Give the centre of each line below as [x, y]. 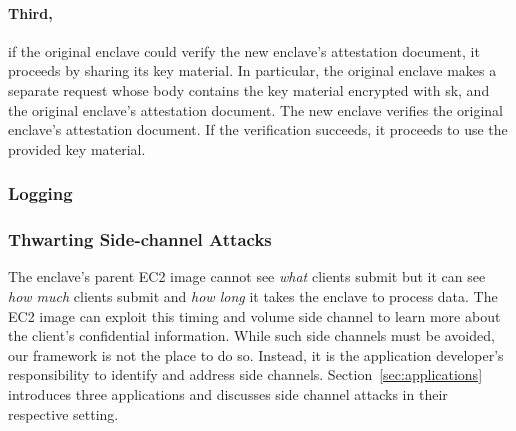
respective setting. [63, 413]
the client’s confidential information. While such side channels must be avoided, [251, 335]
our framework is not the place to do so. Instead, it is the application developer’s [256, 354]
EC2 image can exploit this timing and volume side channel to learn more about [254, 315]
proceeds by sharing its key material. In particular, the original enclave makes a [252, 70]
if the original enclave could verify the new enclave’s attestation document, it [244, 50]
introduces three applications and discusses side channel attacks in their [228, 393]
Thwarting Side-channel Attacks [140, 239]
